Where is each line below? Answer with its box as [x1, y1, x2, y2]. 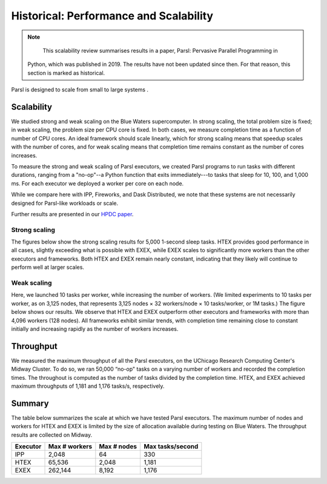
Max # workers [48, 442, 93, 451]
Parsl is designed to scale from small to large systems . [11, 86, 148, 93]
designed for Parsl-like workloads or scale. [11, 199, 118, 207]
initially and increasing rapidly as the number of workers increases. [11, 325, 179, 333]
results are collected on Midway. [11, 431, 93, 439]
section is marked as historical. [27, 69, 105, 76]
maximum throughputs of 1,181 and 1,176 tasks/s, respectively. [11, 382, 165, 390]
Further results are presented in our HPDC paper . [11, 210, 134, 217]
